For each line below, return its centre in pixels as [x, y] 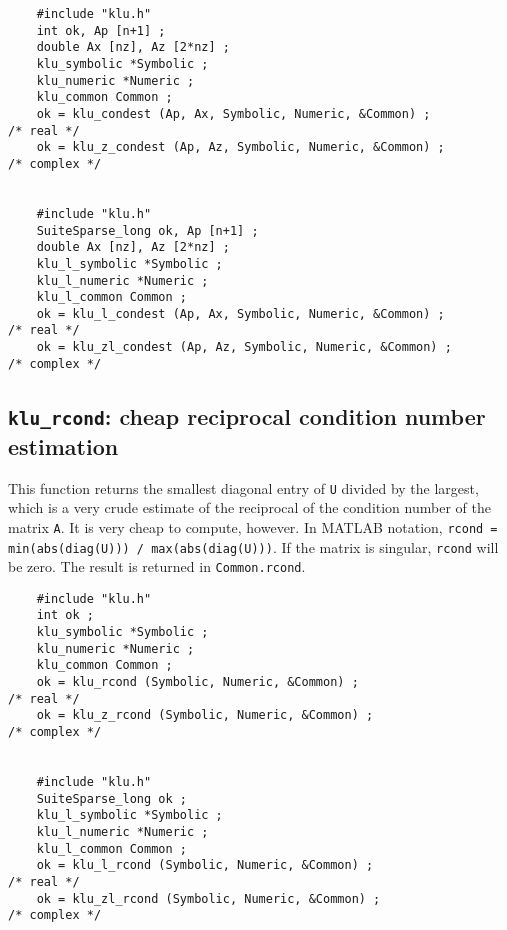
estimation [63, 445]
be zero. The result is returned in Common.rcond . [157, 566]
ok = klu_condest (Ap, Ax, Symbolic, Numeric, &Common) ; [233, 113]
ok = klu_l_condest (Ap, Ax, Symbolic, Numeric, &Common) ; [240, 313]
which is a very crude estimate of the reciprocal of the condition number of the [249, 507]
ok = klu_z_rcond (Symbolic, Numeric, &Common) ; [205, 715]
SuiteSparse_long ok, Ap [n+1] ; [147, 230]
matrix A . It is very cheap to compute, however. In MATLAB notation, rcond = [253, 526]
